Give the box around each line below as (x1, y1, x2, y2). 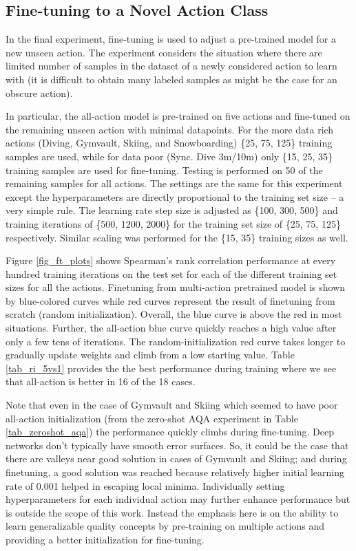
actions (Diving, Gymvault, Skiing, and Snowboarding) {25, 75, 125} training (6, 136, 333, 150)
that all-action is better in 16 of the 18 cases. (6, 374, 196, 389)
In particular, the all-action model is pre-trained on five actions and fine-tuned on (6, 109, 350, 123)
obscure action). (6, 85, 73, 100)
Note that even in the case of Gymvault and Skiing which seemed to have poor (6, 398, 338, 412)
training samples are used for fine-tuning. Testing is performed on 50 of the (6, 162, 323, 177)
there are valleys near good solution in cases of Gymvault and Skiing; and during (6, 451, 347, 466)
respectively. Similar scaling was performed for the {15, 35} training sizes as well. (6, 230, 348, 244)
